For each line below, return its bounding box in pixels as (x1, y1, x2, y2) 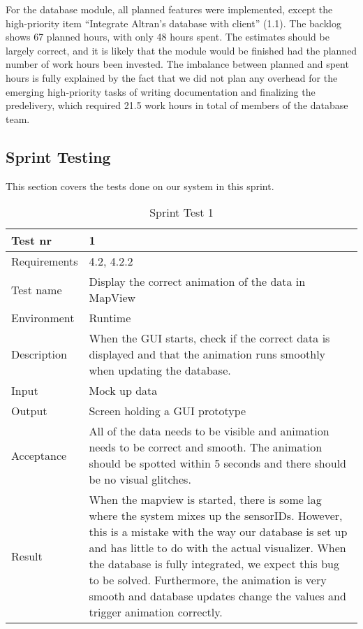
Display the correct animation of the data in (89, 273, 306, 290)
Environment (11, 310, 75, 326)
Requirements (11, 253, 78, 270)
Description (11, 346, 67, 363)
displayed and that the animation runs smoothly (89, 346, 326, 363)
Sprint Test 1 (149, 204, 214, 221)
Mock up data (89, 382, 158, 399)
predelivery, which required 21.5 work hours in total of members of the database (6, 98, 348, 113)
